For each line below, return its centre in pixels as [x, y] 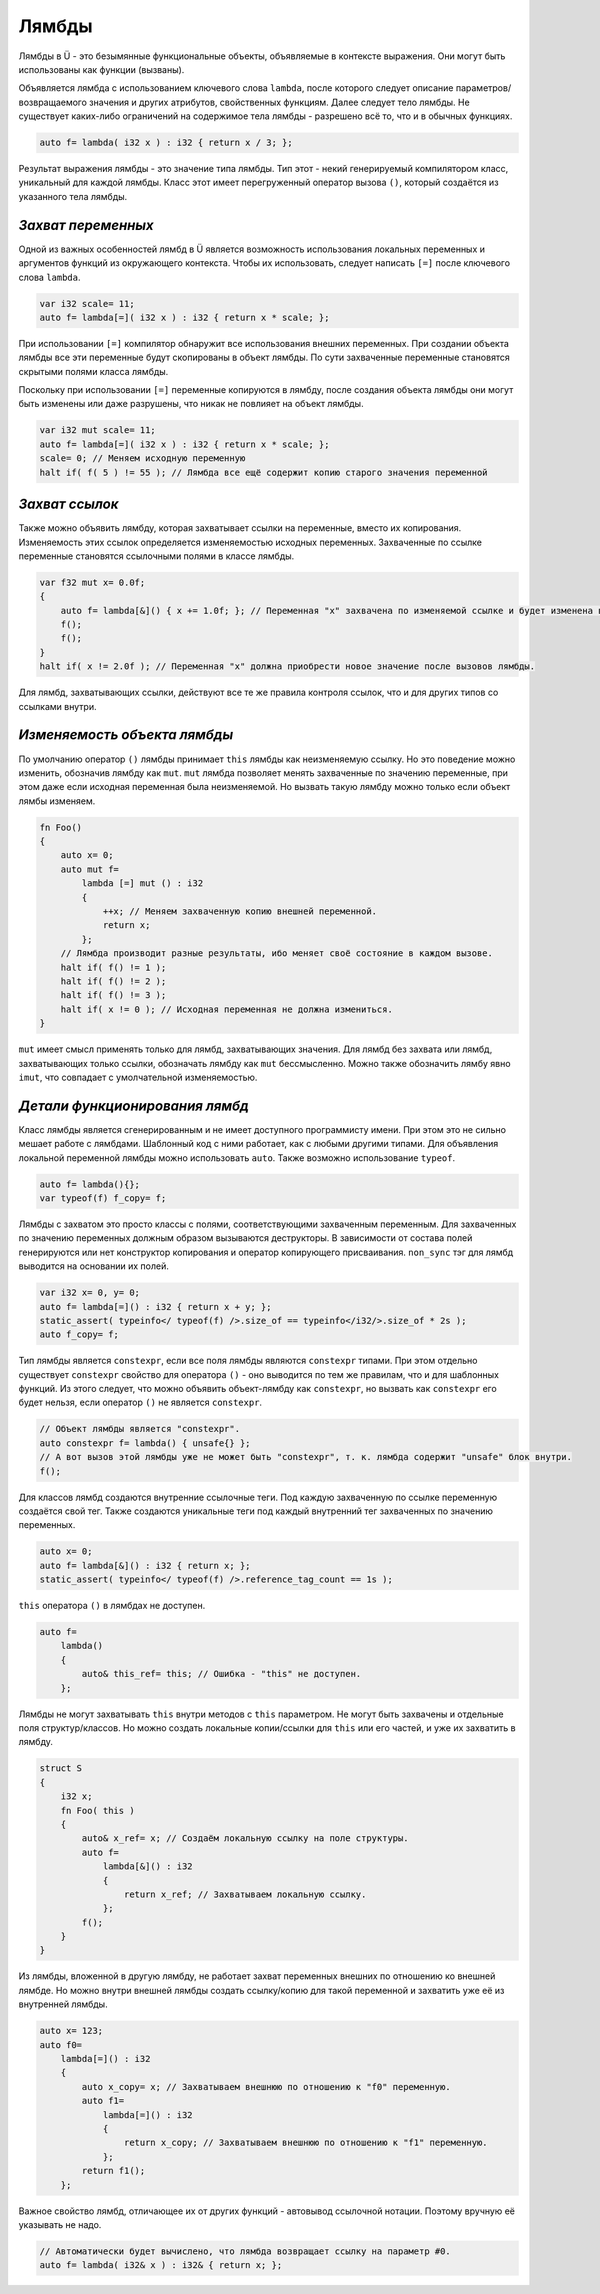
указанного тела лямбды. [73, 196]
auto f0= [61, 2044]
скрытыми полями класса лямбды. [93, 371]
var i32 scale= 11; [87, 303]
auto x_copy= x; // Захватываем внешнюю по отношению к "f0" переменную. [266, 2086]
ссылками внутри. [57, 706]
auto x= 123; [71, 2031]
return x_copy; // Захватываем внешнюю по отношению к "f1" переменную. [306, 2143]
